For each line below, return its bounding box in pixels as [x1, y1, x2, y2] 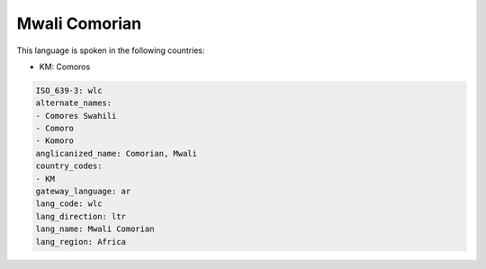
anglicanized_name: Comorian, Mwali [35, 148, 198, 158]
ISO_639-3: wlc [35, 85, 103, 95]
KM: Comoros [39, 61, 91, 72]
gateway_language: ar [35, 186, 131, 197]
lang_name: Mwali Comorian [35, 224, 155, 234]
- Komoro [35, 136, 75, 146]
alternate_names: [35, 98, 112, 108]
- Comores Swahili [35, 111, 117, 121]
